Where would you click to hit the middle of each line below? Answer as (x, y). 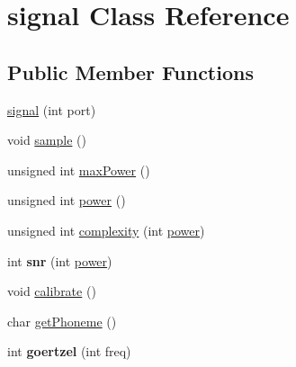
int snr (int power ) (60, 260)
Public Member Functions (130, 72)
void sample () (47, 140)
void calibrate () (52, 291)
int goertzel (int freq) (69, 351)
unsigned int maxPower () (79, 170)
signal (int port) (52, 109)
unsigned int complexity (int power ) (106, 230)
